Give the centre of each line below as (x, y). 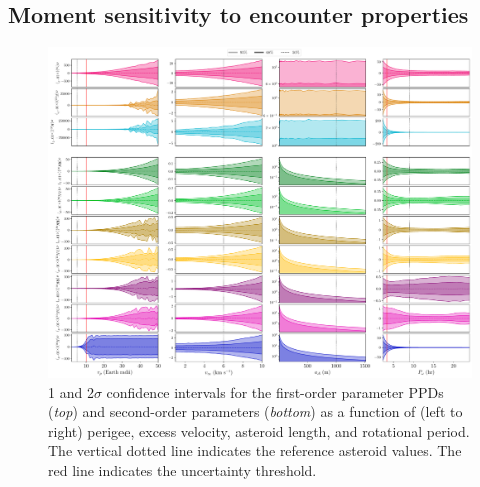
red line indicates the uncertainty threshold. (182, 470)
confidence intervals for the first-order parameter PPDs (275, 391)
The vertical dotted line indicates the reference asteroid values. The (255, 450)
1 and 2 (71, 391)
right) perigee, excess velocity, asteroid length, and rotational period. (259, 430)
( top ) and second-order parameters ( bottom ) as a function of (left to (255, 411)
